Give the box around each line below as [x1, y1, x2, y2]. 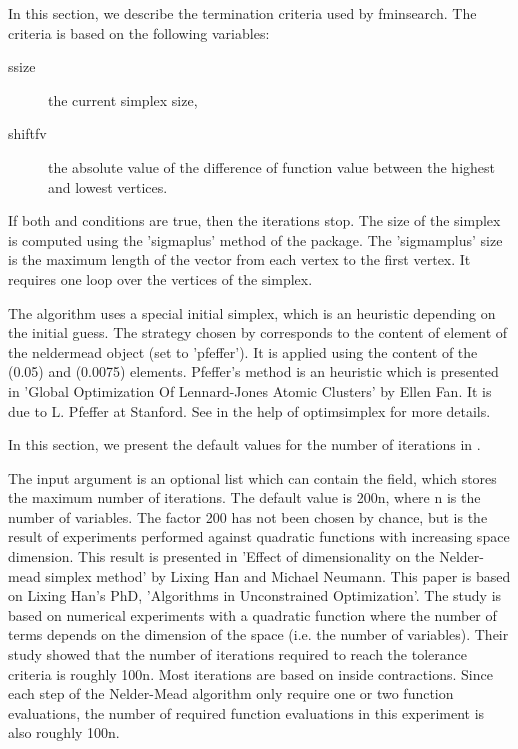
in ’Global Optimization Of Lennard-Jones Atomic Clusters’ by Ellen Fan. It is [8, 380, 492, 401]
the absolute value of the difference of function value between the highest [48, 156, 496, 177]
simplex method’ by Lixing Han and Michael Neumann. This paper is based [45, 565, 511, 586]
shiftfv [8, 123, 47, 144]
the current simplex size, [48, 89, 198, 110]
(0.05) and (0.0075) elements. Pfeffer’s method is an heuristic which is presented [8, 361, 499, 382]
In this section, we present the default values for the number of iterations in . [8, 434, 481, 455]
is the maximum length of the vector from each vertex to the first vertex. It [8, 249, 471, 270]
